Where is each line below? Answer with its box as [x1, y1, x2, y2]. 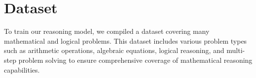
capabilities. [4, 64, 40, 75]
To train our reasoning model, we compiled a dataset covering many [4, 26, 210, 36]
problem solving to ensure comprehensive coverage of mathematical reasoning [18, 54, 253, 65]
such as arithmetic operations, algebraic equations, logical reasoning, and [4, 45, 224, 55]
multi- [226, 45, 245, 55]
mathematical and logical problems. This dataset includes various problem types [4, 35, 247, 46]
